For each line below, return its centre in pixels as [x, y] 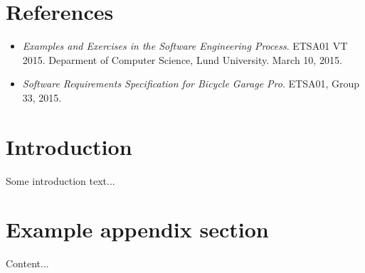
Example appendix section [137, 229]
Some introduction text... [60, 180]
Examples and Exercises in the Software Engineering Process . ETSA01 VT [185, 46]
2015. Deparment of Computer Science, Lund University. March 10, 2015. [182, 59]
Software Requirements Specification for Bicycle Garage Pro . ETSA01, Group [191, 84]
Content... [27, 263]
